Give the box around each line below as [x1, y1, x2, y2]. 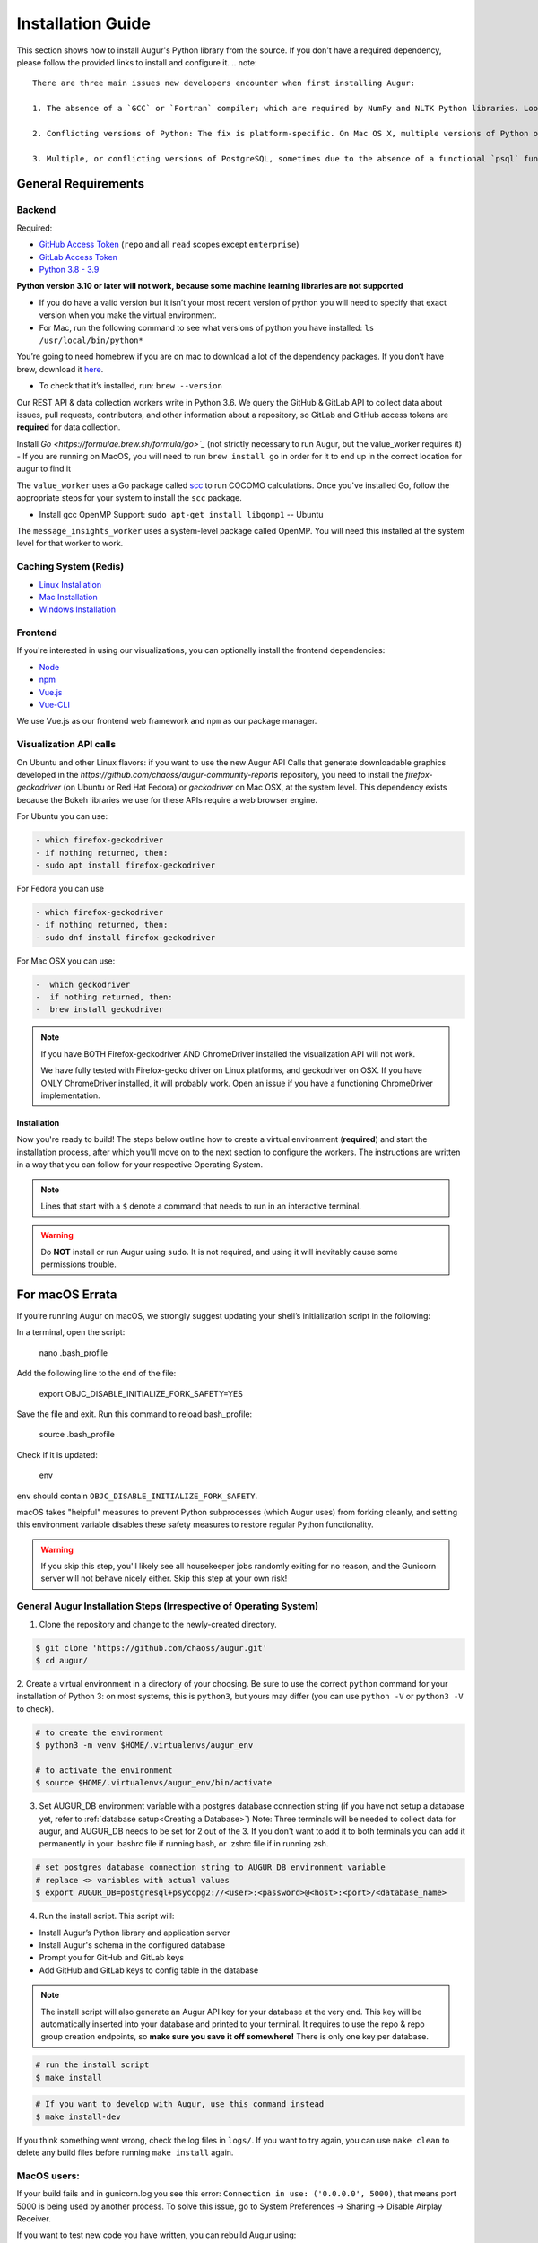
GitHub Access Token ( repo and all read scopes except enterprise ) [39, 239, 299, 250]
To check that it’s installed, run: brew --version [39, 380, 223, 391]
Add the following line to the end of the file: [16, 1368, 177, 1379]
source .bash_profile [39, 1429, 116, 1440]
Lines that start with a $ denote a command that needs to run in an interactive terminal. [40, 1200, 362, 1211]
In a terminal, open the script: [16, 1327, 126, 1338]
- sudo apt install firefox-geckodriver [35, 860, 215, 870]
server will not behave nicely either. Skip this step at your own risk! [40, 1573, 288, 1584]
